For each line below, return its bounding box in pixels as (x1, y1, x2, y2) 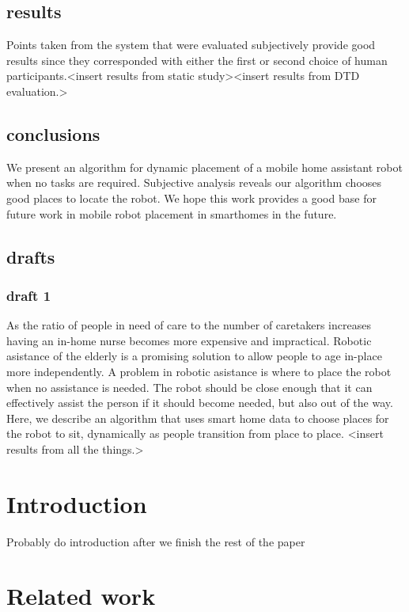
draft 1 (6, 285, 51, 305)
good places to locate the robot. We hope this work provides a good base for (6, 189, 377, 206)
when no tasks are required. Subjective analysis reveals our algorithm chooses (6, 174, 382, 191)
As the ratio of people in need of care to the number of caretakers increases (6, 317, 371, 333)
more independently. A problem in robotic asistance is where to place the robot (6, 363, 392, 379)
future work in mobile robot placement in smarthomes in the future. (6, 205, 337, 222)
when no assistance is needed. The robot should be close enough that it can (6, 378, 373, 395)
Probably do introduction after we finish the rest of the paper (6, 533, 305, 549)
